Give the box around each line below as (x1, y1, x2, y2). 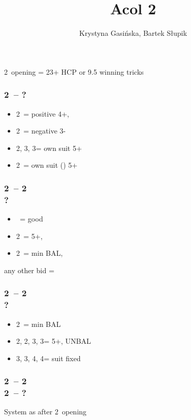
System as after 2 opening (4, 406, 87, 417)
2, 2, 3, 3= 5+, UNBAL (16, 336, 91, 346)
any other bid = (4, 264, 55, 275)
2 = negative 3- (16, 125, 66, 136)
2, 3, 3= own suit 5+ (16, 142, 82, 153)
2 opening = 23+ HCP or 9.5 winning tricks (4, 66, 144, 77)
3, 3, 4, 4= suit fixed (16, 352, 81, 363)
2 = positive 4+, (16, 108, 69, 119)
